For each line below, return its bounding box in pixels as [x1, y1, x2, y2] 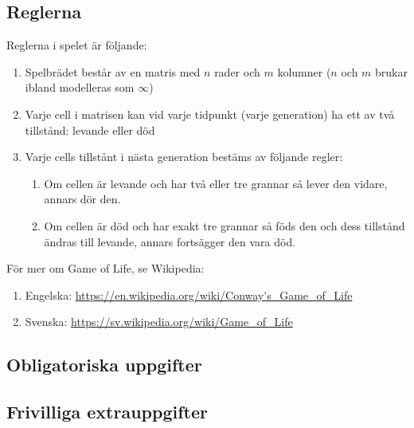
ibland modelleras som [25, 79, 135, 96]
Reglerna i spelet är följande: [6, 37, 147, 53]
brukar [375, 63, 408, 80]
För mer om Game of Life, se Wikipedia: [6, 260, 205, 277]
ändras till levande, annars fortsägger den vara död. [44, 233, 296, 249]
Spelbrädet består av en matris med [25, 63, 201, 80]
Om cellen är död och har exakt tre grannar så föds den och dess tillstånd [44, 217, 405, 234]
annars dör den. [44, 190, 121, 207]
